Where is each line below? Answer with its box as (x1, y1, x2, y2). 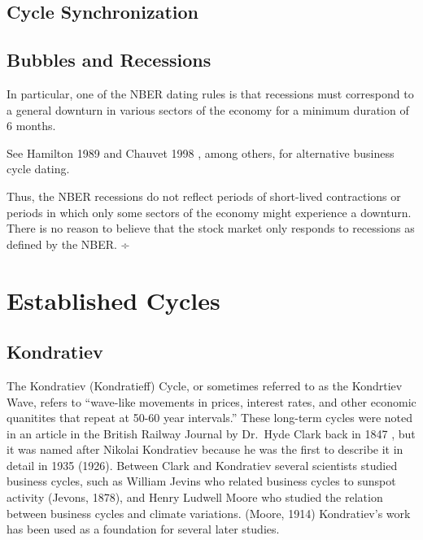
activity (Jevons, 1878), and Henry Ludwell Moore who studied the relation (7, 489, 383, 506)
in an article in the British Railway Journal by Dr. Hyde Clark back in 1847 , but (7, 425, 416, 442)
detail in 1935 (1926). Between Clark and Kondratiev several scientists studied (7, 456, 398, 473)
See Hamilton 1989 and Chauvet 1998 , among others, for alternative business (7, 144, 395, 161)
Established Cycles (7, 283, 220, 316)
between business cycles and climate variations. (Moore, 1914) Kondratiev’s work (7, 504, 411, 521)
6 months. (7, 117, 56, 134)
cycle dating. (7, 160, 70, 177)
